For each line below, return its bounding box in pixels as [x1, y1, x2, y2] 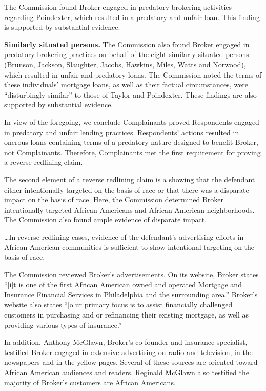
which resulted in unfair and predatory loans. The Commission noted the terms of [4, 69, 262, 80]
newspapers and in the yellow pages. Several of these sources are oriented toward [4, 357, 258, 367]
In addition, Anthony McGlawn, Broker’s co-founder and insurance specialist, [4, 337, 248, 347]
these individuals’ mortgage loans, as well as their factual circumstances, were [4, 79, 248, 90]
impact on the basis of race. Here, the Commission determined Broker [4, 194, 224, 205]
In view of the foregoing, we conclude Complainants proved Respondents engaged [4, 116, 259, 127]
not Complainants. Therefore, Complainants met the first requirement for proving [4, 146, 261, 157]
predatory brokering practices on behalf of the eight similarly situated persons [4, 49, 249, 60]
